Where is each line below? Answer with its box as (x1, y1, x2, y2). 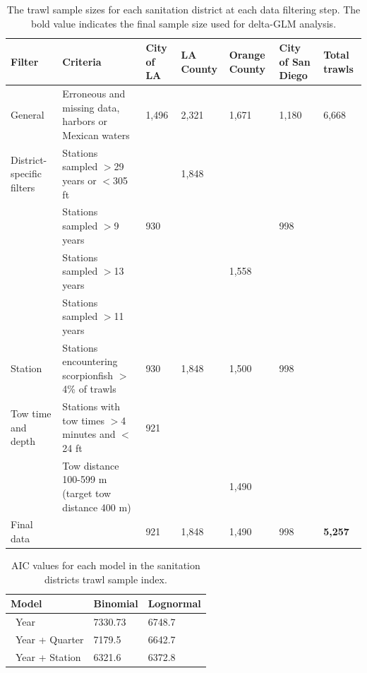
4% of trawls (62, 381, 116, 396)
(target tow (62, 486, 112, 500)
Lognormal (148, 596, 201, 611)
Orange (229, 47, 265, 61)
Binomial (93, 596, 138, 611)
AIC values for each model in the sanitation (11, 558, 200, 573)
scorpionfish (62, 367, 114, 382)
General (11, 107, 44, 121)
